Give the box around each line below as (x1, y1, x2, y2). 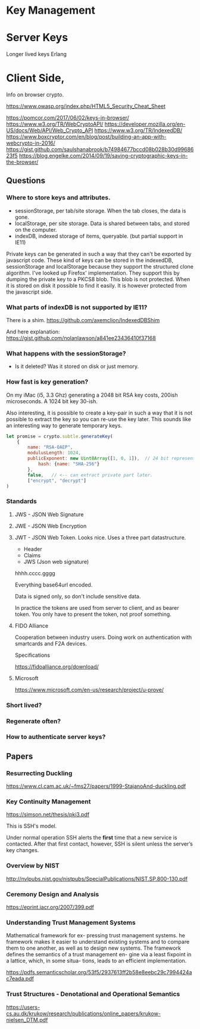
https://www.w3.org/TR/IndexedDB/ (94, 127, 183, 134)
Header (23, 545, 43, 553)
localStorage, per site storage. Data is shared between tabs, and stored (14, 220, 190, 227)
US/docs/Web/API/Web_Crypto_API (6, 127, 93, 134)
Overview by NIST (6, 862, 60, 870)
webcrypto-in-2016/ (6, 139, 55, 146)
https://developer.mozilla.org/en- (104, 120, 186, 128)
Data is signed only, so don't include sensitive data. (14, 593, 141, 600)
